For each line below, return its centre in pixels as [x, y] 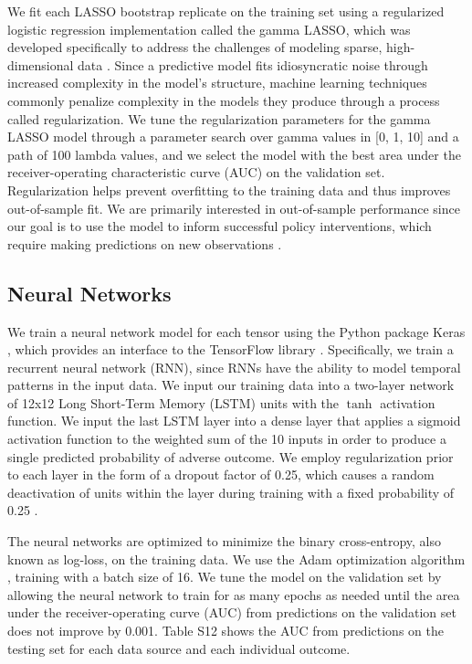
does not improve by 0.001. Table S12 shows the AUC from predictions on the [226, 631]
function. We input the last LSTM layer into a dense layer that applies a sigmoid [234, 421]
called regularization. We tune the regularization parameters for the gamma [219, 118]
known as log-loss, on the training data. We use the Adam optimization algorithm [236, 559]
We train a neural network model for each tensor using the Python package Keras [236, 331]
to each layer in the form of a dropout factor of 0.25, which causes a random [221, 474]
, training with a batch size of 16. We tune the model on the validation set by [225, 577]
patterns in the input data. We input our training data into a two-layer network [231, 385]
